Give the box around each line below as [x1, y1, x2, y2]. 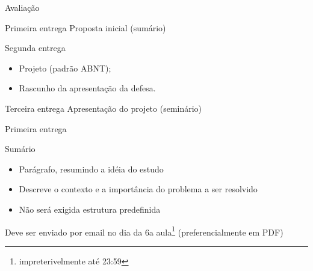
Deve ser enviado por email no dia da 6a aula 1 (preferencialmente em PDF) [5, 224, 284, 238]
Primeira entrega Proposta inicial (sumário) [5, 21, 166, 34]
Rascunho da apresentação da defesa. [19, 82, 156, 94]
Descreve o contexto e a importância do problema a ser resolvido [19, 183, 258, 195]
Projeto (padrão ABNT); [19, 61, 111, 74]
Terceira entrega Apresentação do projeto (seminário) [5, 102, 202, 114]
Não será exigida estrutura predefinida [19, 202, 161, 215]
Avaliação [5, 1, 40, 13]
